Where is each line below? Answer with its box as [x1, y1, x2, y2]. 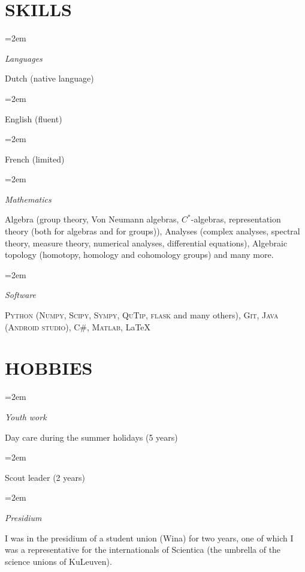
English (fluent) [5, 112, 62, 125]
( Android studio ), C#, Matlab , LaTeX [5, 320, 151, 333]
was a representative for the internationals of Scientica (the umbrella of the [5, 543, 281, 556]
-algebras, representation [191, 213, 281, 225]
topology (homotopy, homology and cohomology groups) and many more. [5, 248, 274, 261]
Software [5, 288, 37, 301]
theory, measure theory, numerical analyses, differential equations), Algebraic [5, 236, 288, 249]
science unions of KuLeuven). [5, 555, 112, 567]
